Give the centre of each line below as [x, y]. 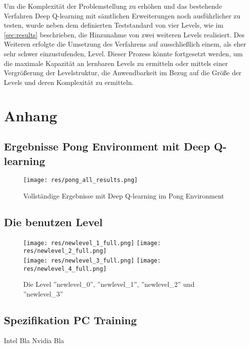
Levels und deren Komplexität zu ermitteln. [69, 82]
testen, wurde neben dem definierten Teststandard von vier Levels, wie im [114, 25]
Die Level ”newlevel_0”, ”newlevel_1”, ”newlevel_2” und [109, 284]
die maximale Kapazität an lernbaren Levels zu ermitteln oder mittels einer [116, 63]
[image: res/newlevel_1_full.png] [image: [92, 243]
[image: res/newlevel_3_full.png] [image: [92, 261]
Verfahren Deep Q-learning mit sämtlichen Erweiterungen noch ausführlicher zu [122, 15]
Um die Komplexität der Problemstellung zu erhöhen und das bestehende [113, 6]
